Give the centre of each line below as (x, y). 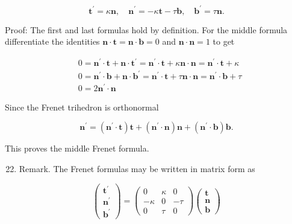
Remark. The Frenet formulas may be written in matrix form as (137, 169)
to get (224, 41)
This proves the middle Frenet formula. (77, 148)
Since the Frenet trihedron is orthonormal (82, 107)
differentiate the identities (52, 41)
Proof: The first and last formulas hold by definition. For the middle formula (146, 29)
